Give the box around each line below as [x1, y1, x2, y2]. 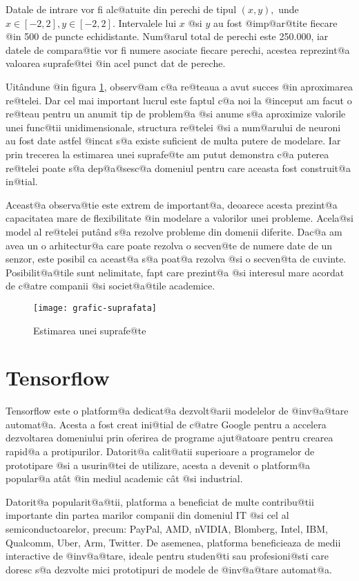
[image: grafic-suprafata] [33, 303, 157, 313]
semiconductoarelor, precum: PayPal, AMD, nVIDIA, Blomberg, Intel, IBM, [6, 522, 328, 535]
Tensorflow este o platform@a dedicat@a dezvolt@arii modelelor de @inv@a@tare [6, 403, 349, 418]
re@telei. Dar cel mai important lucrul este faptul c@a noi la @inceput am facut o [6, 93, 352, 107]
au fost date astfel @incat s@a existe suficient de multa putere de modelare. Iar [6, 133, 341, 148]
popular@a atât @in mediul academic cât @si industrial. [6, 471, 243, 486]
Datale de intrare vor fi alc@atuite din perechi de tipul [6, 2, 237, 16]
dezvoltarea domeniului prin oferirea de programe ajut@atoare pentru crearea [6, 430, 333, 445]
